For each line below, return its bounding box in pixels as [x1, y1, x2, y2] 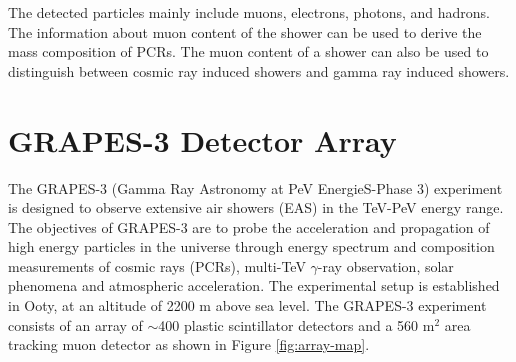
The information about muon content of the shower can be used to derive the [8, 21, 482, 42]
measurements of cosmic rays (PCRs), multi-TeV [8, 255, 306, 276]
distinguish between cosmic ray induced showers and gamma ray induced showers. [8, 60, 510, 81]
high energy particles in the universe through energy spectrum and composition [8, 236, 495, 257]
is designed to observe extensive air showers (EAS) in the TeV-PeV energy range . [8, 197, 504, 218]
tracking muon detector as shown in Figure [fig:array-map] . [8, 334, 370, 355]
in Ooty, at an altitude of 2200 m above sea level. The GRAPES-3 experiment [8, 295, 487, 316]
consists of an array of [8, 314, 143, 335]
